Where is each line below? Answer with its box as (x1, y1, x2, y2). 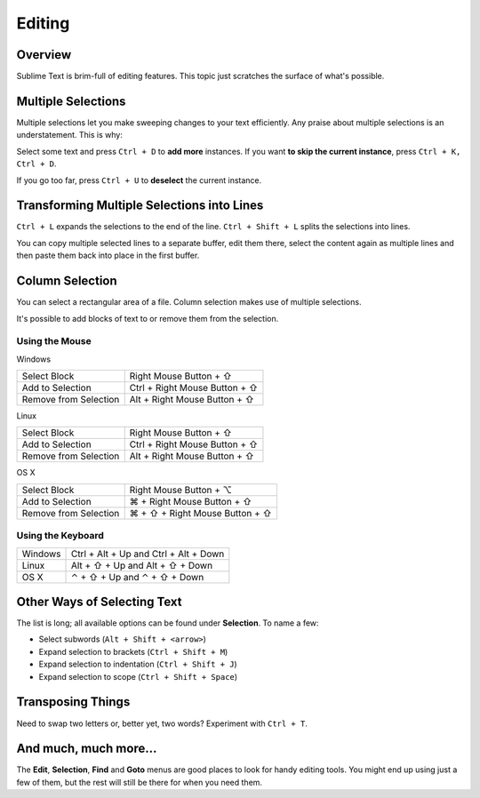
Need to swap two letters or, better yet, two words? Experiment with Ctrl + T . (16, 718, 308, 729)
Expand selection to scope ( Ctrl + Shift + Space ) (38, 671, 238, 682)
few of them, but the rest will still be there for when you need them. (16, 777, 262, 787)
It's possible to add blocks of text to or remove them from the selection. (16, 313, 279, 323)
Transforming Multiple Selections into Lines (16, 198, 264, 213)
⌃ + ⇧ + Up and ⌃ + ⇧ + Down (70, 571, 204, 583)
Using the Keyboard (16, 530, 104, 542)
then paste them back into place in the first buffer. (16, 250, 200, 261)
